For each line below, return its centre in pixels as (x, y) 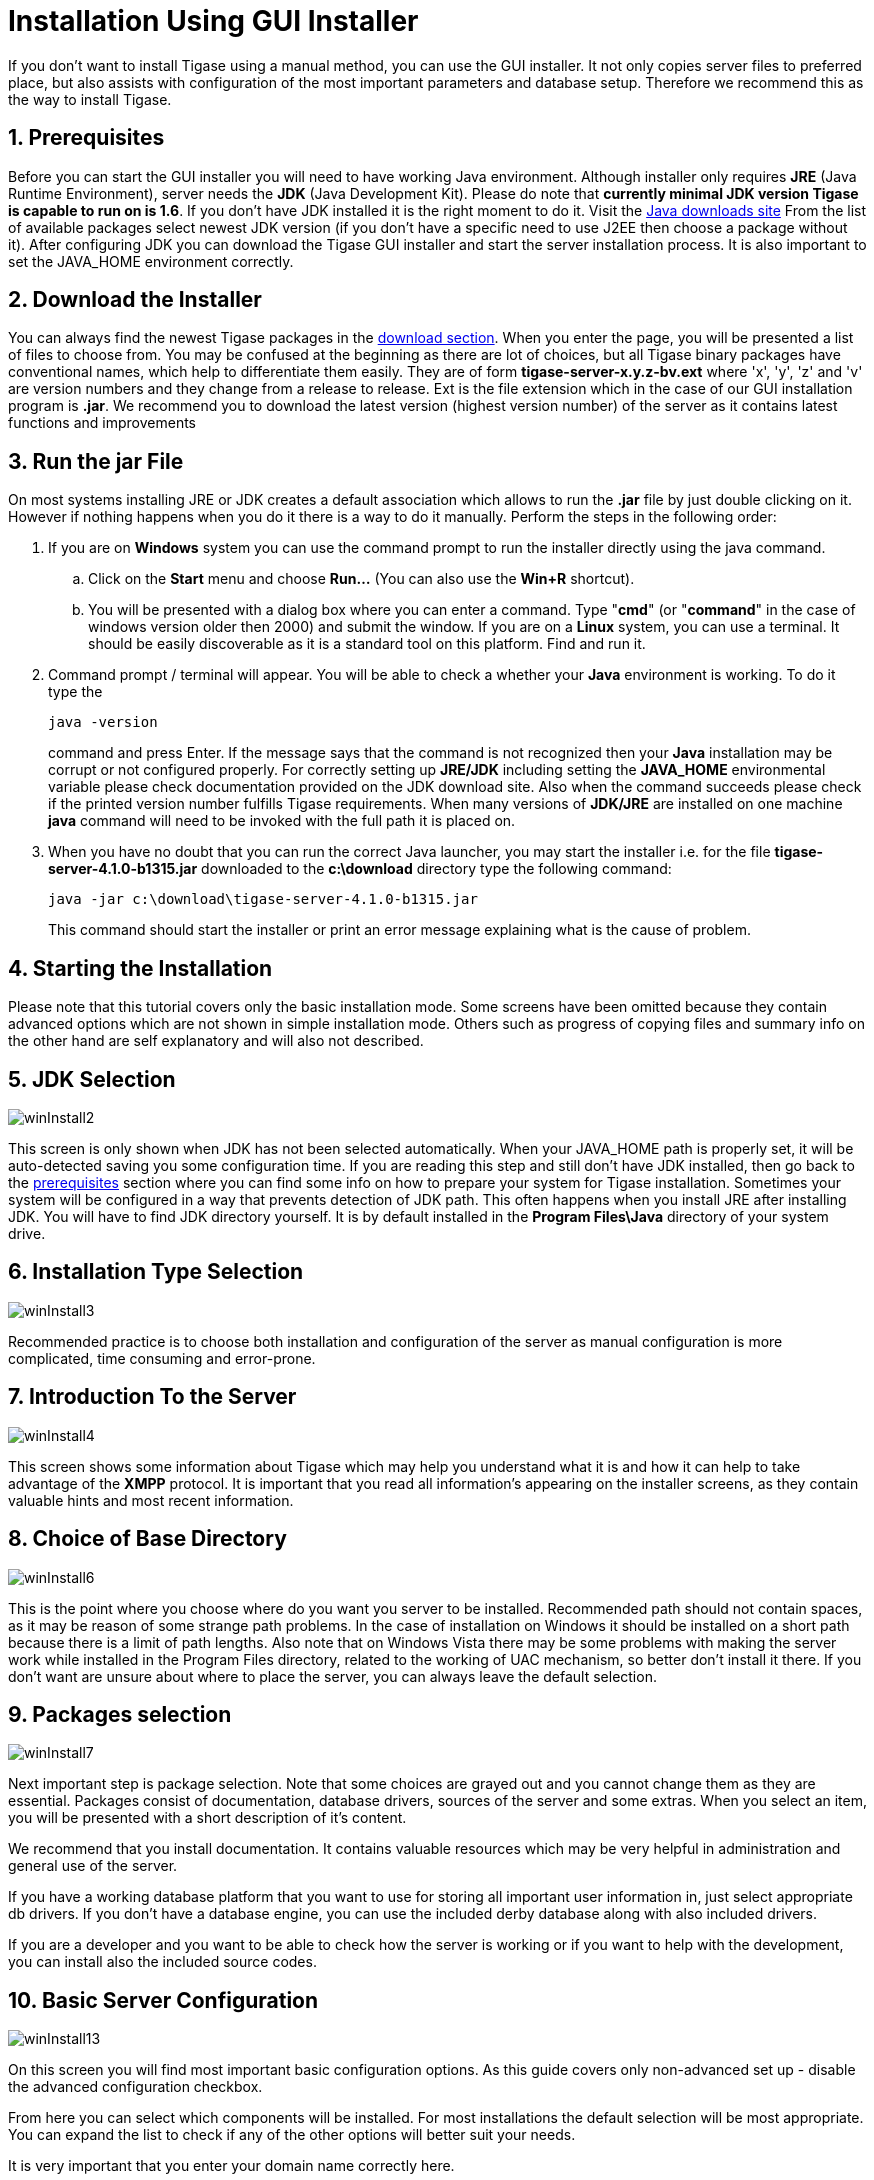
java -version (103, 722)
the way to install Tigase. (90, 99)
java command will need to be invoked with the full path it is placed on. (282, 821)
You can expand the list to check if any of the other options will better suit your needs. (292, 2135)
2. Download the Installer (135, 300)
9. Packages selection (120, 1714)
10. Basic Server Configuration (163, 2000)
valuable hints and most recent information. (151, 1500)
